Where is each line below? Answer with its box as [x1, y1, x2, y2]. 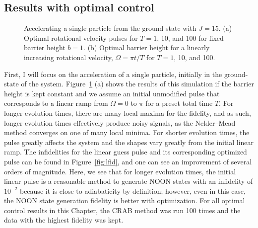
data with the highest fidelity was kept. [4, 215, 124, 225]
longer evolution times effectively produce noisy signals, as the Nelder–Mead [4, 117, 236, 128]
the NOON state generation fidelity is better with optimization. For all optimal [4, 195, 245, 206]
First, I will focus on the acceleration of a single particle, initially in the [4, 69, 222, 79]
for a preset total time [145, 98, 213, 108]
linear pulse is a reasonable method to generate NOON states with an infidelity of [4, 176, 253, 186]
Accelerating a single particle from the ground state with [24, 23, 196, 33]
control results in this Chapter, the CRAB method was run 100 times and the [4, 205, 241, 215]
